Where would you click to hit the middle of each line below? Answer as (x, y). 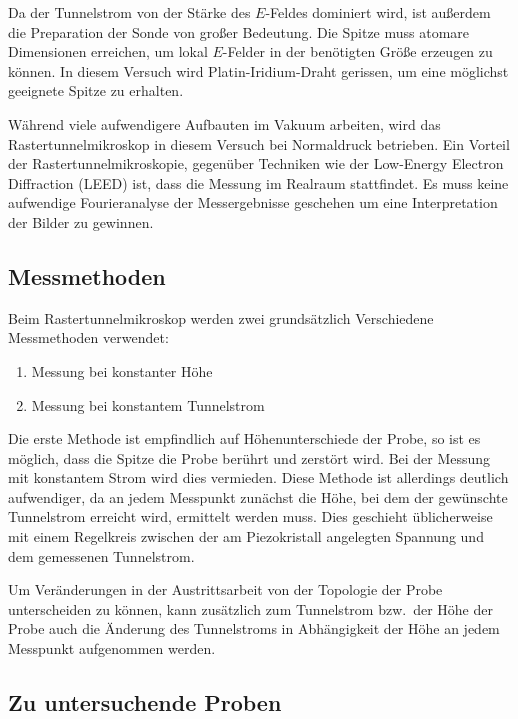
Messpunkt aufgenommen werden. (112, 648)
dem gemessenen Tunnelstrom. (101, 555)
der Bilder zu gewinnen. (81, 221)
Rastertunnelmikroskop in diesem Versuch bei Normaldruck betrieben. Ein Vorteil (259, 143)
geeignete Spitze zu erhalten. (96, 90)
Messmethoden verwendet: (88, 337)
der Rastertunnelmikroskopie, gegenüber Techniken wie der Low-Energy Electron (256, 163)
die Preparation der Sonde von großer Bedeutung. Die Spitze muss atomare (239, 31)
